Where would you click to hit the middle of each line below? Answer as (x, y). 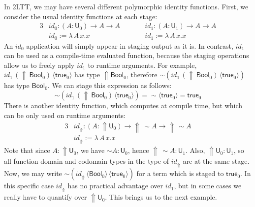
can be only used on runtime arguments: (65, 115)
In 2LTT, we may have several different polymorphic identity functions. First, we (126, 6)
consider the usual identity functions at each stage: (81, 16)
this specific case (29, 186)
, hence (138, 150)
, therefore (142, 74)
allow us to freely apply (39, 65)
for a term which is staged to (180, 173)
